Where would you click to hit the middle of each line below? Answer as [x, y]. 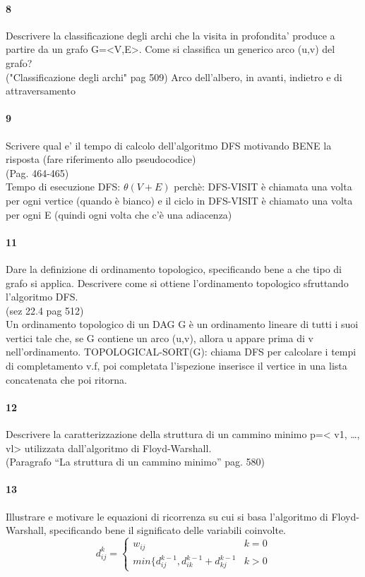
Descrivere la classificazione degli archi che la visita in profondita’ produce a [170, 35]
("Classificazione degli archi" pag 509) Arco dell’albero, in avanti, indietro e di [174, 77]
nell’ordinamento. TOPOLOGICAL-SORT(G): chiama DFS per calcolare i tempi [181, 352]
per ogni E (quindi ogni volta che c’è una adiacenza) [119, 214]
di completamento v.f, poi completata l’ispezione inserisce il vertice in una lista [176, 366]
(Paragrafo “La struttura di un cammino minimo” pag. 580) [135, 462]
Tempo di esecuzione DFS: [63, 187]
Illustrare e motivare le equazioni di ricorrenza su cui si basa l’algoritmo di [167, 516]
